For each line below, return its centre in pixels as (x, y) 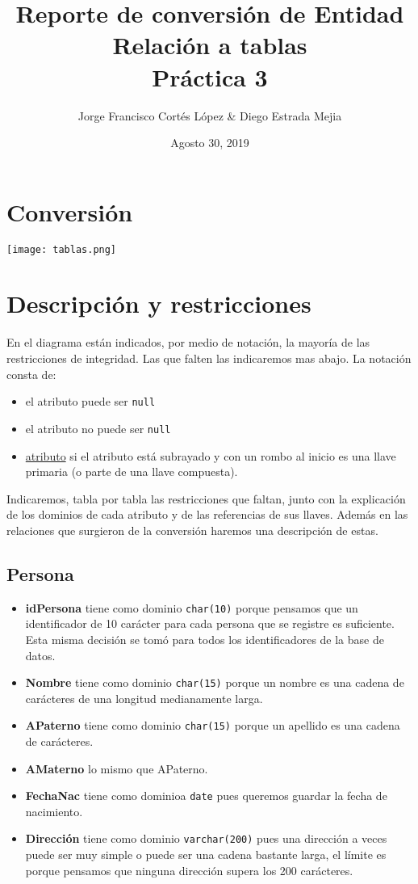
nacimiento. (54, 811)
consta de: (31, 374)
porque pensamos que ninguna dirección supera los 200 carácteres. (189, 870)
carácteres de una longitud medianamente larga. (144, 698)
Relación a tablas (210, 45)
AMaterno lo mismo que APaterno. (117, 768)
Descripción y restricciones (159, 303)
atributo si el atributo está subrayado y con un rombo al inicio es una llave (211, 455)
